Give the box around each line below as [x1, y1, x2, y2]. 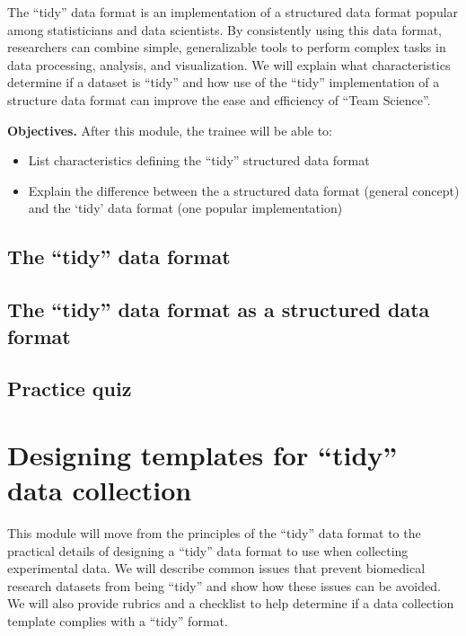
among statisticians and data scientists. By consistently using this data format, [7, 20, 442, 39]
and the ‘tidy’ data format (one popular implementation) [28, 199, 343, 217]
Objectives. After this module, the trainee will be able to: [7, 120, 332, 139]
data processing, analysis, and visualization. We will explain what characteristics [7, 55, 451, 74]
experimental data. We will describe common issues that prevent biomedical [7, 559, 426, 578]
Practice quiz [7, 375, 132, 402]
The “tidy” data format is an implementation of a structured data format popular [7, 3, 459, 21]
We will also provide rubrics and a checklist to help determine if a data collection [7, 594, 454, 613]
